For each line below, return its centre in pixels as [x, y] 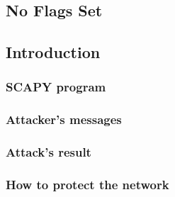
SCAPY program [56, 87]
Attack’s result [49, 152]
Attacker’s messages [64, 119]
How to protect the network [87, 185]
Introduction [53, 52]
